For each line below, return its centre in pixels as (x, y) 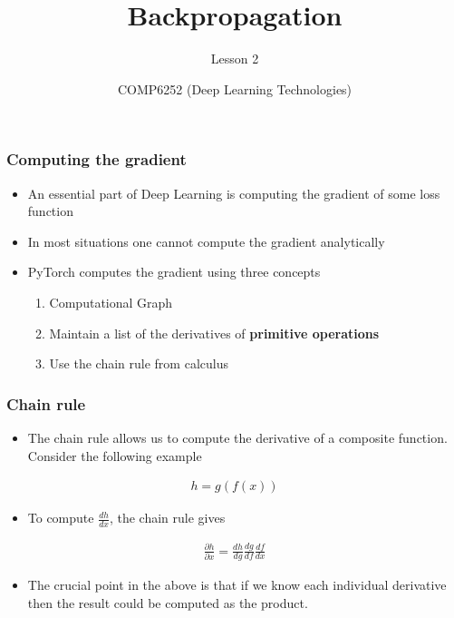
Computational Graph (111, 302)
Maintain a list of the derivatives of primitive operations (214, 333)
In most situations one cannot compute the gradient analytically (206, 241)
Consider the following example (115, 455)
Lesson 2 (235, 59)
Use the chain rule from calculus (139, 363)
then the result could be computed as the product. (168, 603)
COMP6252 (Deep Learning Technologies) (235, 88)
